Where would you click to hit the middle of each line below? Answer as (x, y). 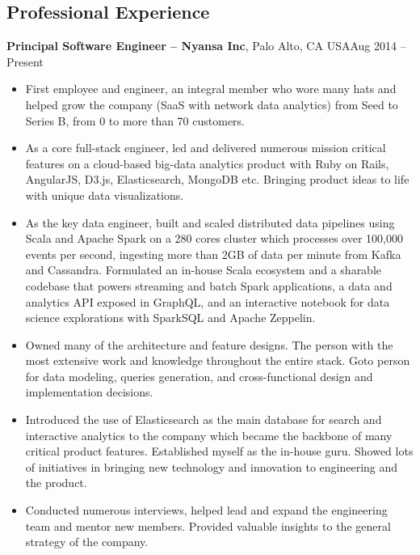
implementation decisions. (89, 392)
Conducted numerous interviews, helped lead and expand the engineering (206, 510)
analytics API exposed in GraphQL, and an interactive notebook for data (208, 301)
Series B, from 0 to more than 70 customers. (135, 120)
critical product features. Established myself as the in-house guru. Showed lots (219, 451)
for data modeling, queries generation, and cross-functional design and (199, 376)
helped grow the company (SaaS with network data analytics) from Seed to (212, 104)
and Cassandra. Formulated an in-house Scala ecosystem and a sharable (204, 270)
